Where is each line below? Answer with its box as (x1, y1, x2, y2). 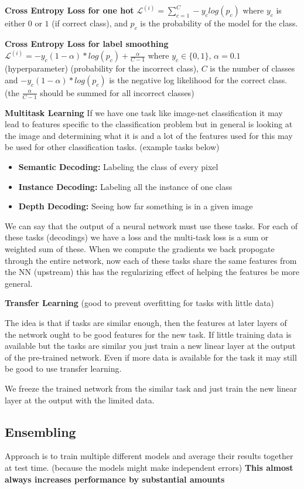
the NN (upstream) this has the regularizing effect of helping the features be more (5, 266, 299, 278)
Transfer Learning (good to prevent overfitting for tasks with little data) (5, 297, 274, 309)
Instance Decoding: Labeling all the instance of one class (18, 180, 233, 192)
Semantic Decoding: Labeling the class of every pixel (18, 161, 218, 173)
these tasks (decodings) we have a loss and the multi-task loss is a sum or (5, 231, 269, 243)
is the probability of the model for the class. (140, 17, 298, 29)
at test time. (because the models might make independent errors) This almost (5, 461, 293, 473)
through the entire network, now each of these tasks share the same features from (5, 254, 297, 266)
